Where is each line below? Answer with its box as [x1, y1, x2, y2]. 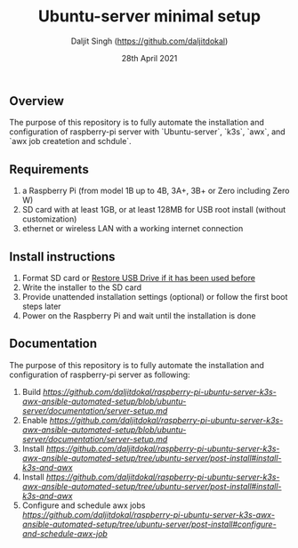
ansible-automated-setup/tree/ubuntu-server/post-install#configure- [21, 519, 278, 529]
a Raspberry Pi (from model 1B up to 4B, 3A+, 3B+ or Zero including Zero [21, 185, 290, 197]
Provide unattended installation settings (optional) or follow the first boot [21, 291, 288, 302]
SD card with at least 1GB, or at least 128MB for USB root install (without [21, 205, 286, 215]
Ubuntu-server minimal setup [38, 6, 261, 27]
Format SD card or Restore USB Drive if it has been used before [21, 272, 256, 283]
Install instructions [9, 249, 116, 264]
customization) [21, 214, 77, 224]
